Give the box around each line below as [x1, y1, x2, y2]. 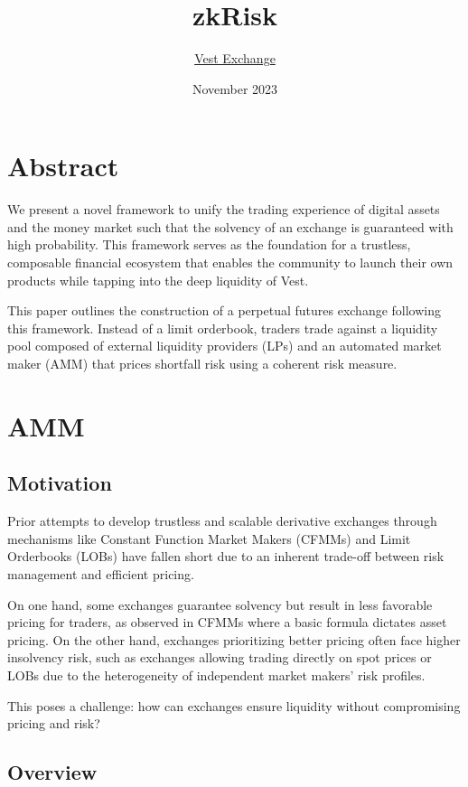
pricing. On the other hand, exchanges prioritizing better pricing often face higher [7, 630, 461, 649]
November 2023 [192, 79, 278, 98]
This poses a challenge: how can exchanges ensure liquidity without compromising [7, 696, 461, 715]
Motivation [7, 469, 112, 497]
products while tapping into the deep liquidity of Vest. [7, 270, 309, 289]
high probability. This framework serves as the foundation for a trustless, [7, 235, 411, 254]
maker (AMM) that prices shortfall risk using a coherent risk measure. [7, 354, 398, 372]
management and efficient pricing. [7, 564, 194, 583]
